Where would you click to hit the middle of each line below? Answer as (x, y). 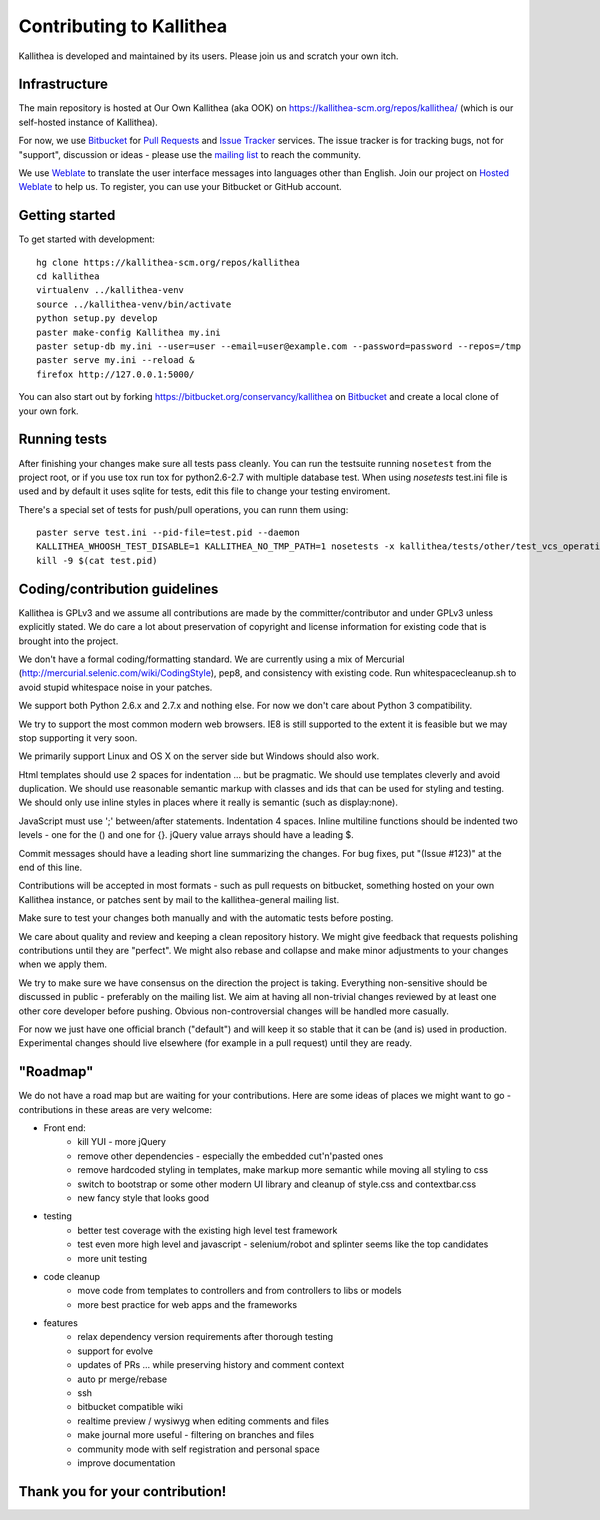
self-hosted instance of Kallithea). (88, 122)
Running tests (63, 439)
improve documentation (126, 1462)
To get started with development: (86, 239)
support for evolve (115, 1351)
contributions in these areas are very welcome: (115, 1109)
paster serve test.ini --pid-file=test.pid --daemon (168, 533)
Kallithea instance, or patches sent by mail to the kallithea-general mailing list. (179, 899)
